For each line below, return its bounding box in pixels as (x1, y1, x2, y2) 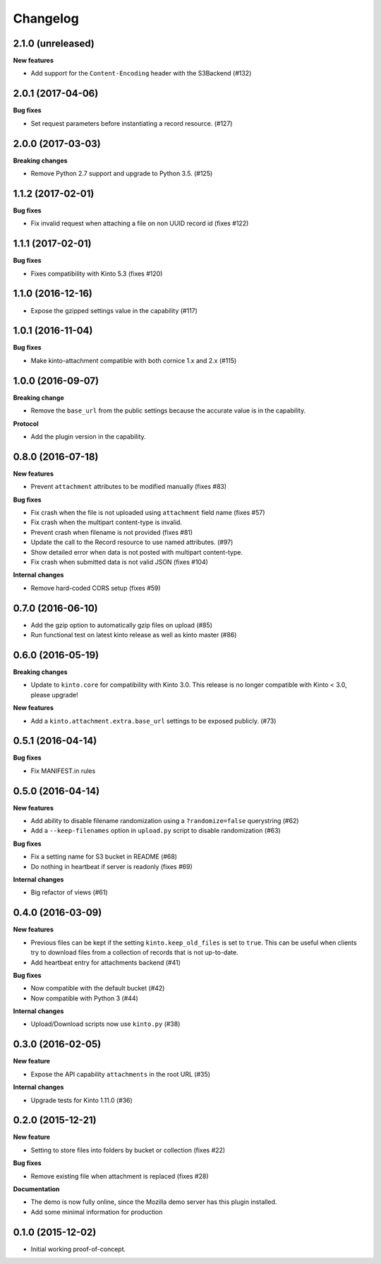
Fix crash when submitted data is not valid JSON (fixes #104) (30, 557, 208, 566)
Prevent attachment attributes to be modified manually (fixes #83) (30, 483, 227, 491)
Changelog (13, 11, 79, 26)
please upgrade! (30, 690, 78, 699)
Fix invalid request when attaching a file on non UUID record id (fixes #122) (30, 219, 249, 228)
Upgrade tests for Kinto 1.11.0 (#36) (30, 1096, 133, 1104)
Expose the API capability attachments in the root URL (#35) (30, 1070, 211, 1078)
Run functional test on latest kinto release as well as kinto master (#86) (30, 631, 237, 639)
